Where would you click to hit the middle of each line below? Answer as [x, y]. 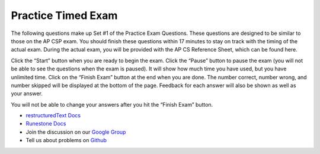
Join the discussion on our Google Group [76, 132]
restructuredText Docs [53, 115]
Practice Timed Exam [64, 15]
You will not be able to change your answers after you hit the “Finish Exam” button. [112, 104]
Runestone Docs [46, 124]
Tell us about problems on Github [66, 140]
